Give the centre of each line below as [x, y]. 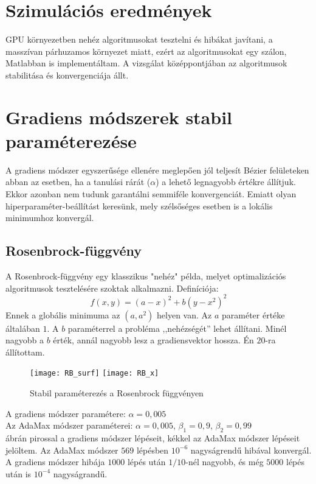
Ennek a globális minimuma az [63, 314]
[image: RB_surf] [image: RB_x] [94, 374]
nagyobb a [25, 340]
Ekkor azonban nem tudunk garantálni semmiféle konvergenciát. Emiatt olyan [151, 194]
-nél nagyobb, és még [225, 462]
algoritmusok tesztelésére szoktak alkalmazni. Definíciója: [112, 288]
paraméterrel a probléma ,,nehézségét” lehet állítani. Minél [177, 328]
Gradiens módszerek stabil [119, 117]
